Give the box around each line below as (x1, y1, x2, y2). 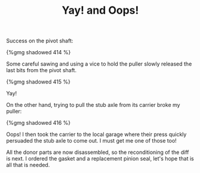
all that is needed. (6, 162, 50, 169)
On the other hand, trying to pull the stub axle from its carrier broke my (6, 101, 180, 109)
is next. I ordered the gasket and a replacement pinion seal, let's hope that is (6, 155, 194, 162)
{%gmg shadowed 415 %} (6, 78, 70, 85)
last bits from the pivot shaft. (6, 67, 76, 74)
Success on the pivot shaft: (6, 37, 73, 45)
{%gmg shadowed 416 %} (6, 119, 71, 126)
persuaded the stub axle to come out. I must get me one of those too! (6, 137, 177, 144)
